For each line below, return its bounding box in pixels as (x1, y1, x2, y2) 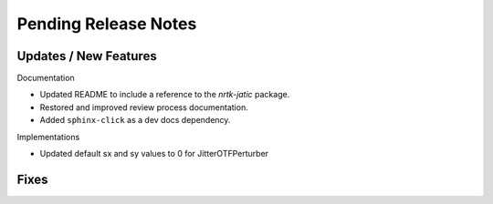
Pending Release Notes (16, 14, 197, 34)
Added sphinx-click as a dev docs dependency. (39, 115, 231, 126)
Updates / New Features (16, 48, 157, 64)
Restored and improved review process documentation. (39, 101, 248, 113)
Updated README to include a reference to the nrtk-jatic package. (39, 89, 290, 100)
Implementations (16, 131, 80, 142)
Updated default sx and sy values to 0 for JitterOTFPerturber (39, 148, 269, 159)
